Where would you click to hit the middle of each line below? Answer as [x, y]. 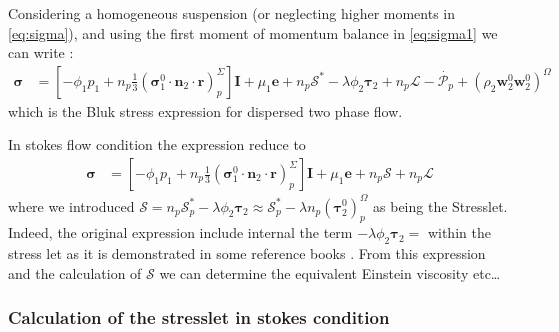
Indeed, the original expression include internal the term [180, 232]
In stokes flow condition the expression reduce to [157, 144]
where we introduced [71, 205]
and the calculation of [75, 272]
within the [459, 232]
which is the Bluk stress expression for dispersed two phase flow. [205, 110]
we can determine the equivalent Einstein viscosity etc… [330, 272]
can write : [41, 52]
